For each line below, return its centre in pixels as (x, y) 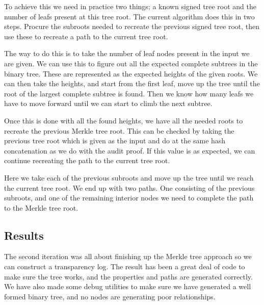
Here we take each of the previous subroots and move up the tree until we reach (129, 177)
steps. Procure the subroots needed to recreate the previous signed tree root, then (132, 26)
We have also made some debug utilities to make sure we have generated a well (128, 286)
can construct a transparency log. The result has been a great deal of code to (125, 266)
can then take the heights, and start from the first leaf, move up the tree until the (132, 83)
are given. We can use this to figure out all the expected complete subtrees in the (131, 63)
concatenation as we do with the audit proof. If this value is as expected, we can (130, 150)
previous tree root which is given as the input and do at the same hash (115, 141)
